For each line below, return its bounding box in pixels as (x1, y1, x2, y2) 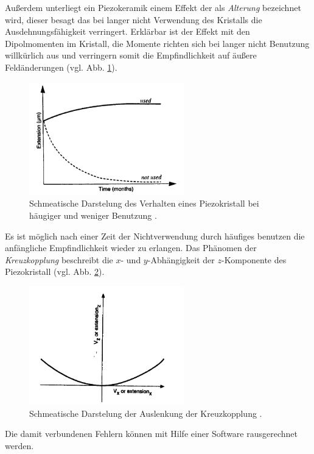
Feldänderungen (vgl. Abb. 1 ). (5, 60, 117, 73)
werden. (5, 439, 34, 452)
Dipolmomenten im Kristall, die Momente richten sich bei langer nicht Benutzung (5, 37, 310, 49)
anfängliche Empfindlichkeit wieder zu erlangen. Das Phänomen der (5, 241, 257, 254)
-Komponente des (222, 253, 287, 266)
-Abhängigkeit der (147, 253, 215, 266)
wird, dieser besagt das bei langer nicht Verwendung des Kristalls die (5, 13, 262, 26)
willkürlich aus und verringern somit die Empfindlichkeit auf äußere (5, 49, 257, 62)
